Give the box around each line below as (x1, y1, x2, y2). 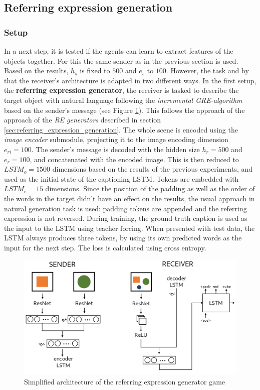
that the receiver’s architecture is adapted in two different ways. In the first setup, (4, 75, 256, 85)
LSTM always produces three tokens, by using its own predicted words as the (4, 232, 242, 243)
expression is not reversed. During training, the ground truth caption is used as (4, 213, 247, 223)
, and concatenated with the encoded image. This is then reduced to (30, 154, 239, 164)
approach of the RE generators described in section (4, 114, 161, 125)
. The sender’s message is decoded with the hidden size (31, 144, 200, 154)
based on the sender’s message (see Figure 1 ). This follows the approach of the (4, 104, 245, 115)
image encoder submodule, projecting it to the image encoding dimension (4, 134, 228, 145)
